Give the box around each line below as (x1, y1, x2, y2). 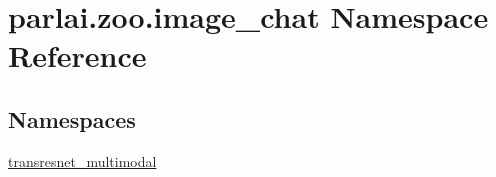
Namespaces (8, 103, 136, 134)
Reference (8, 35, 147, 76)
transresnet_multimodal (8, 150, 157, 171)
